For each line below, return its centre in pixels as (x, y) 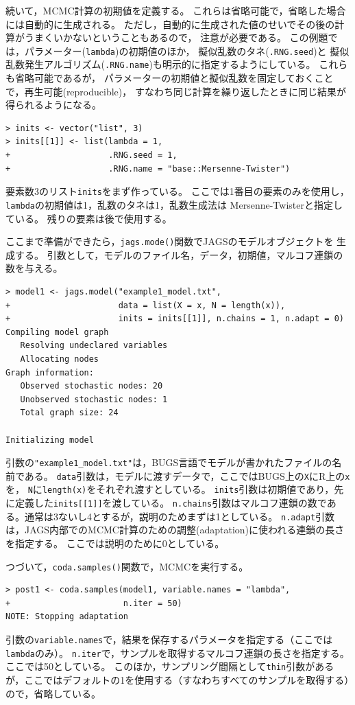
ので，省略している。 (53, 693)
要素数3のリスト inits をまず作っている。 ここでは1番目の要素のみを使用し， (177, 191)
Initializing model (50, 440)
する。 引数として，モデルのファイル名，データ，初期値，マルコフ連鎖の (179, 254)
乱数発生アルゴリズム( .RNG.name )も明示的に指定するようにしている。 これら (177, 64)
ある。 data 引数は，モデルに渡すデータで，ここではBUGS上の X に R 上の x (187, 475)
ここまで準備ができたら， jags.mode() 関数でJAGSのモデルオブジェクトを (170, 241)
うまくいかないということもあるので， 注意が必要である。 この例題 (176, 37)
